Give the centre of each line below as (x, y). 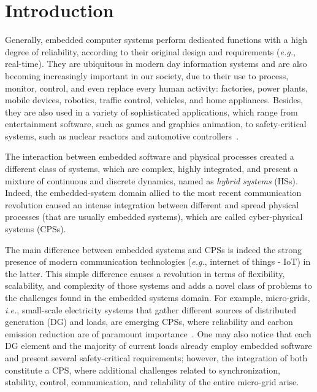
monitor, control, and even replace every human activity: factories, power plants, (156, 88)
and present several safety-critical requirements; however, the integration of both (156, 357)
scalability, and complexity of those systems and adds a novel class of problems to (158, 285)
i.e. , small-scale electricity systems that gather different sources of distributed (151, 309)
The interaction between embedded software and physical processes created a (150, 156)
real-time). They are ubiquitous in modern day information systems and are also (156, 64)
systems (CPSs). (36, 229)
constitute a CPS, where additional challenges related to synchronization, (143, 370)
